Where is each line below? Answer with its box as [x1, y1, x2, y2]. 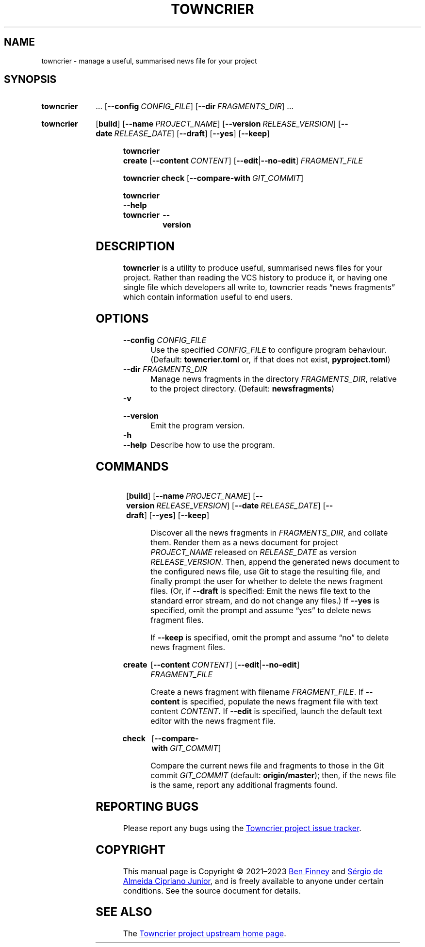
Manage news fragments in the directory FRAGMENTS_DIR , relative [150, 374, 397, 384]
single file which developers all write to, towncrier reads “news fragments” [123, 282, 395, 293]
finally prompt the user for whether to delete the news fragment [150, 576, 383, 586]
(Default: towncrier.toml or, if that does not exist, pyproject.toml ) [150, 355, 391, 365]
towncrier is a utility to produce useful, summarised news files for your [123, 263, 383, 273]
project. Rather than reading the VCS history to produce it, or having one [123, 273, 388, 283]
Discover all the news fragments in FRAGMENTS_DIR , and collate [150, 527, 388, 538]
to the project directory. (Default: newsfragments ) [150, 384, 335, 394]
